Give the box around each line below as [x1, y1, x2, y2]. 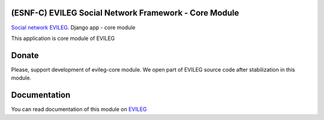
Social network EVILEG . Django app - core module [11, 24, 136, 31]
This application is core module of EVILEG [11, 35, 115, 42]
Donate [11, 50, 39, 60]
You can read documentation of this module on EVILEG [11, 106, 147, 113]
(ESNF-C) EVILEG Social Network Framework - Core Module [11, 8, 239, 18]
